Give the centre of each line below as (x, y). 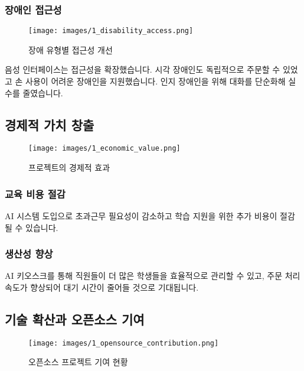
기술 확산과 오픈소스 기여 (75, 319)
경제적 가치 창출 (50, 124)
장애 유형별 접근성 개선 (71, 49)
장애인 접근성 (33, 9)
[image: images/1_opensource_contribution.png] (124, 343)
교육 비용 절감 (35, 193)
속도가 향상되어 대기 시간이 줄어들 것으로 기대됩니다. (102, 287)
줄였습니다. (43, 92)
